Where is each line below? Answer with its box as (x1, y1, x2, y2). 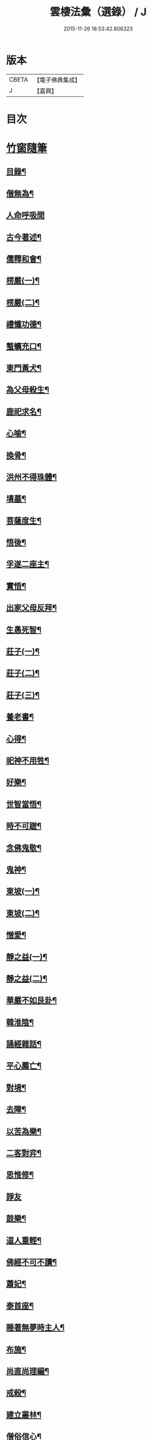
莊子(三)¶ (6, 690, 40, 700)
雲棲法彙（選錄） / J (49, 5, 147, 19)
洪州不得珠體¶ (6, 472, 57, 482)
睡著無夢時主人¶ (6, 1322, 65, 1332)
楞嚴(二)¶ (6, 297, 40, 307)
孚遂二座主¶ (6, 559, 50, 569)
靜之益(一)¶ (6, 952, 48, 962)
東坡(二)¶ (6, 908, 40, 918)
